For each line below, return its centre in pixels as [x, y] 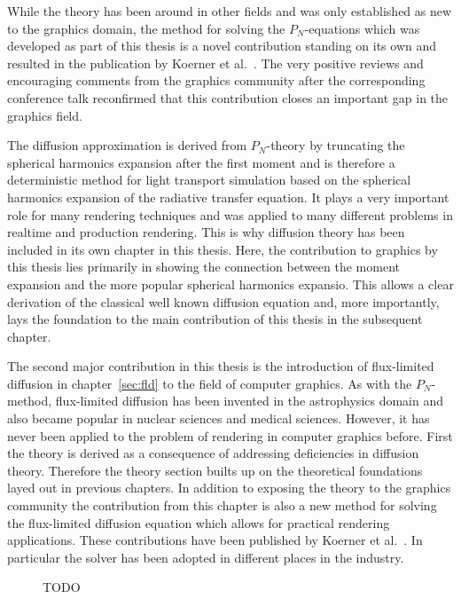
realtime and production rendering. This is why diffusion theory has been [206, 232]
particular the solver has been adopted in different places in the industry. [206, 557]
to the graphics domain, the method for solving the [146, 28]
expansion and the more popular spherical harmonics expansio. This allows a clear [230, 284]
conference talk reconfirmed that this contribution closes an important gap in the [228, 97]
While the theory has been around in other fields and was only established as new [230, 11]
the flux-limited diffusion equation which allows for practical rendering [199, 522]
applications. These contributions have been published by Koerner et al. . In [215, 540]
